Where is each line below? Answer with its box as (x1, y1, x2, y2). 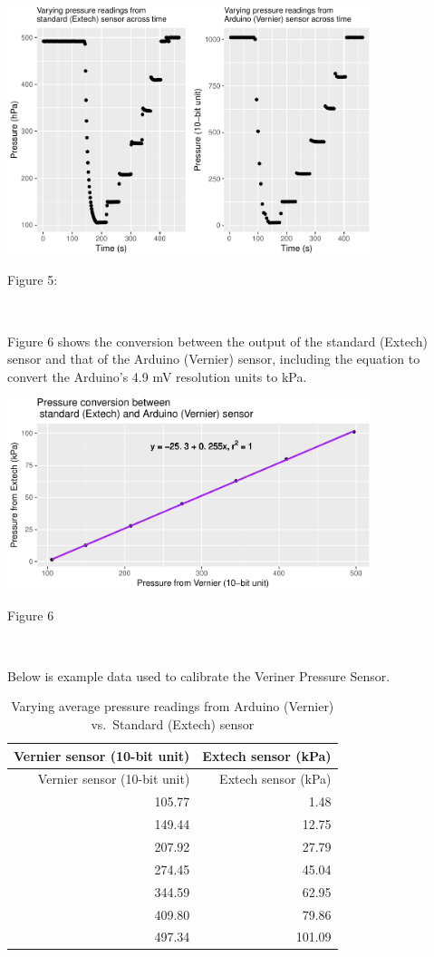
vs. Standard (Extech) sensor (91, 715, 255, 733)
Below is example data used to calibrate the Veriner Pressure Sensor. (7, 666, 391, 685)
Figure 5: (7, 270, 58, 289)
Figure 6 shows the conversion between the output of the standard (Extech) (7, 331, 428, 350)
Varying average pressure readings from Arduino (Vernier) (11, 697, 334, 716)
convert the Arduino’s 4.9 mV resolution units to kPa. (7, 366, 307, 386)
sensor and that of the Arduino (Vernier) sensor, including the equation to (7, 349, 420, 368)
